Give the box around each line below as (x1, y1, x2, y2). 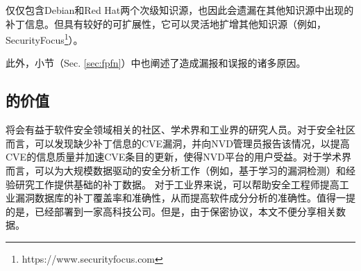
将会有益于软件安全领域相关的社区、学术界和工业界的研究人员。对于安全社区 (6, 122, 355, 137)
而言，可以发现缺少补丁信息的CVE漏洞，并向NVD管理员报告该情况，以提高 (6, 135, 350, 150)
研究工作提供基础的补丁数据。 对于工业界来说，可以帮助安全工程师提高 (15, 176, 339, 191)
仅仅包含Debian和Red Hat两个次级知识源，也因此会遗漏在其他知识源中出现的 (6, 3, 354, 17)
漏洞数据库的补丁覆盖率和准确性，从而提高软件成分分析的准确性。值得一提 (15, 190, 355, 205)
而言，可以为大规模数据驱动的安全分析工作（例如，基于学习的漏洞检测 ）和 (6, 163, 346, 178)
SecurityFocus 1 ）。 (6, 31, 83, 47)
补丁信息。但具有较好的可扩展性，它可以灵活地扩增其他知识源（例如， (6, 16, 326, 31)
